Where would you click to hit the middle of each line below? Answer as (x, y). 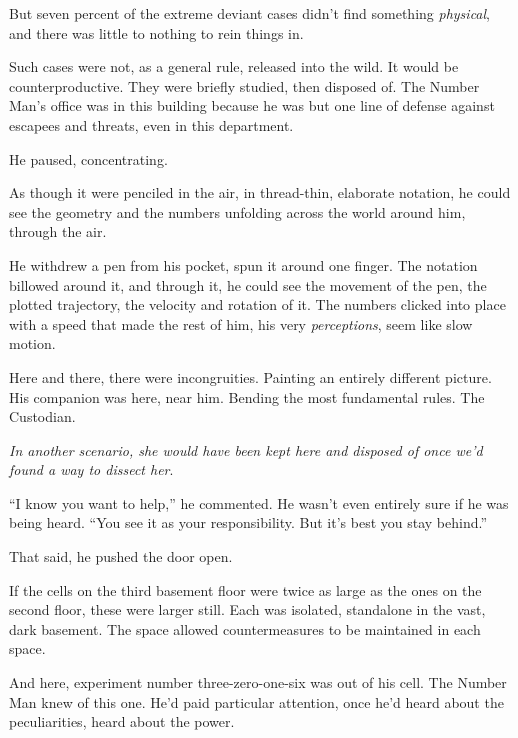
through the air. (58, 231)
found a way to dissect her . (91, 469)
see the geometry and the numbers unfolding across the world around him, (237, 211)
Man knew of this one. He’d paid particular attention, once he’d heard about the (256, 701)
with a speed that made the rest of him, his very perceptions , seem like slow (241, 323)
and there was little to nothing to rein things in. (156, 32)
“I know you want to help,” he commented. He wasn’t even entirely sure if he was (259, 502)
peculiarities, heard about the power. (122, 721)
